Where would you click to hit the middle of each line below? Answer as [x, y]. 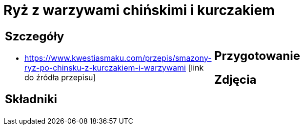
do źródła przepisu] [60, 77]
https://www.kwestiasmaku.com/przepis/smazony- [118, 58]
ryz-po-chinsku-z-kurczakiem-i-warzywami [105, 67]
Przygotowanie [257, 55]
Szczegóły [35, 36]
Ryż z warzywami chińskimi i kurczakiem [139, 10]
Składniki [31, 99]
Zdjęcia [235, 79]
